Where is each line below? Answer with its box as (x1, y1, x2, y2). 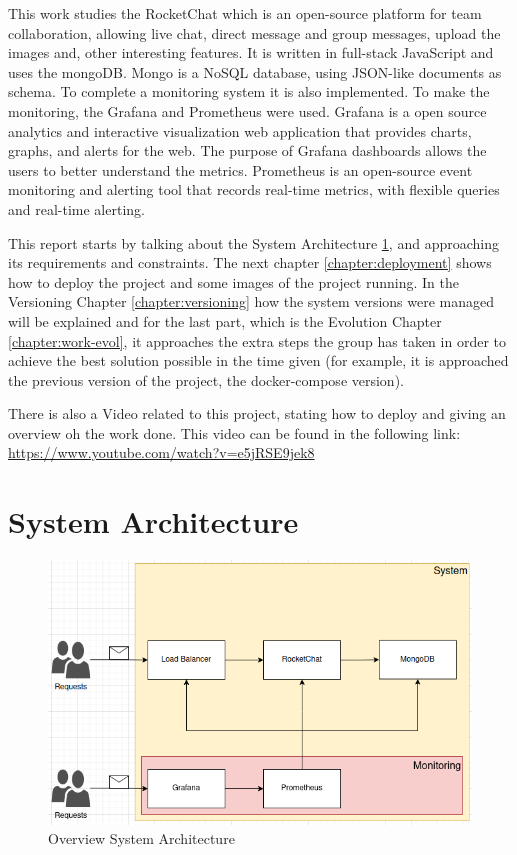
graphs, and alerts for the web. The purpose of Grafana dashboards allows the (8, 140, 487, 161)
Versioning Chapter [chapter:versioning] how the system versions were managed (8, 291, 495, 312)
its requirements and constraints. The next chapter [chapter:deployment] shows (8, 252, 492, 273)
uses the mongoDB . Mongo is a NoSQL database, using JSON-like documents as (8, 61, 502, 82)
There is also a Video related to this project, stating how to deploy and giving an (8, 403, 506, 424)
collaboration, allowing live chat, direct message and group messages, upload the (8, 22, 501, 43)
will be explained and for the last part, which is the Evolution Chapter (8, 310, 442, 331)
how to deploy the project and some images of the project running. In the (8, 271, 459, 292)
